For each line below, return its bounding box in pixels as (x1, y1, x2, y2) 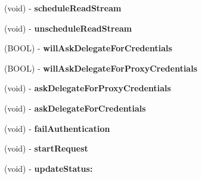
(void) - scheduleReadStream (4, 2, 122, 14)
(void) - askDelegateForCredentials (4, 101, 146, 114)
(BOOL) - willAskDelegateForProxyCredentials (4, 61, 198, 74)
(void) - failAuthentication (4, 122, 110, 134)
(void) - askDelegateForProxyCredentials (4, 82, 171, 94)
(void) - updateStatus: (4, 162, 93, 174)
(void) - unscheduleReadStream (4, 21, 132, 34)
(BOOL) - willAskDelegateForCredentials (4, 42, 172, 54)
